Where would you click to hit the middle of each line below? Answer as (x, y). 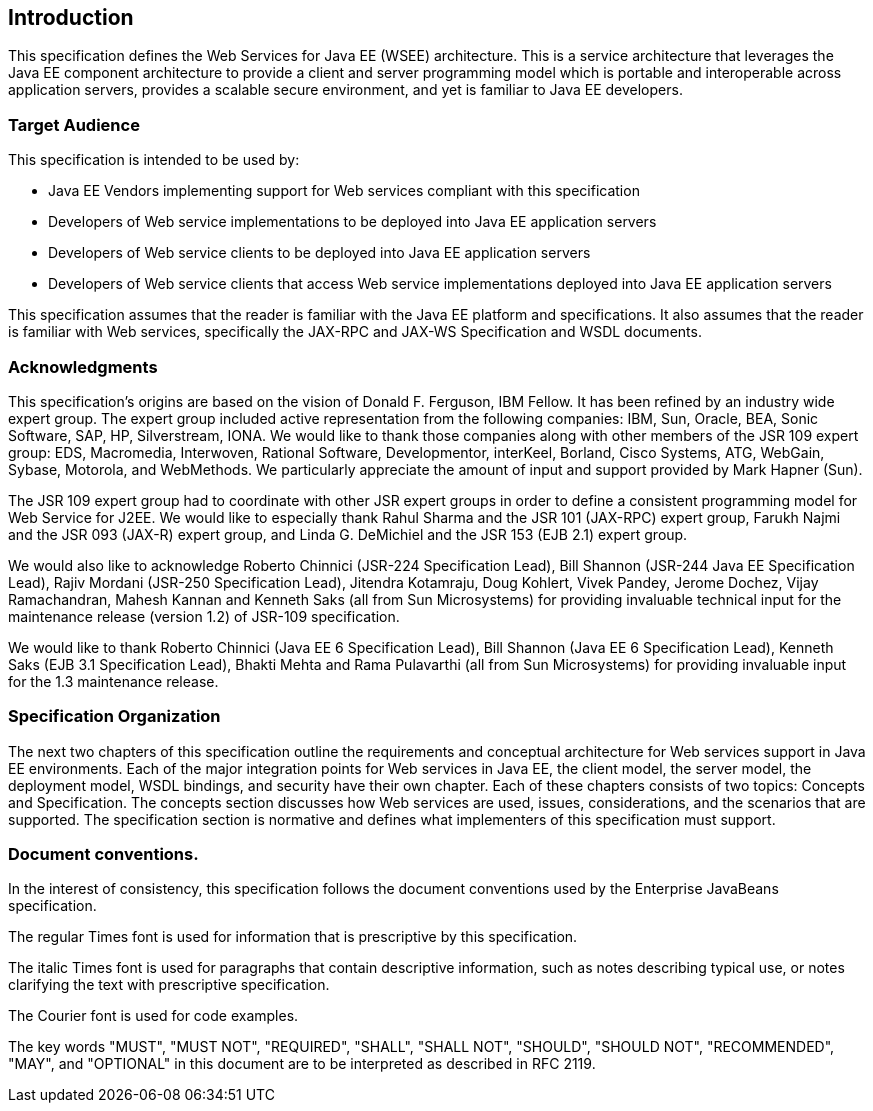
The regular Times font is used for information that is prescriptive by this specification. (293, 937)
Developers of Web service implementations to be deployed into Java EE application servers (352, 222)
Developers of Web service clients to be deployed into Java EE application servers (319, 253)
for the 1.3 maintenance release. (113, 681)
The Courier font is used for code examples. (153, 1016)
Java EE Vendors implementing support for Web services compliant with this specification (344, 191)
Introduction (71, 17)
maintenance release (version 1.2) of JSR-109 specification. (204, 616)
